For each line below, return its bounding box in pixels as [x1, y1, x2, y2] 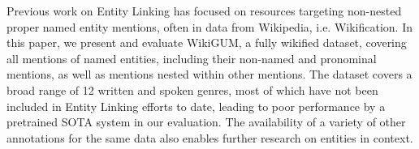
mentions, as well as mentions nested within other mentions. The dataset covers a [6, 66, 413, 83]
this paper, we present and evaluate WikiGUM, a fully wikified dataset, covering [6, 34, 407, 51]
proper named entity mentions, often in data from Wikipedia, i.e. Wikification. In [6, 18, 413, 35]
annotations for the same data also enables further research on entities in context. [6, 129, 413, 146]
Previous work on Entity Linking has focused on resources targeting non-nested [6, 2, 402, 19]
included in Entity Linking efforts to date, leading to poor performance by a [6, 97, 386, 114]
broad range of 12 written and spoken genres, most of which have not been [6, 81, 378, 98]
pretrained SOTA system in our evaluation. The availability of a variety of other [6, 113, 406, 130]
